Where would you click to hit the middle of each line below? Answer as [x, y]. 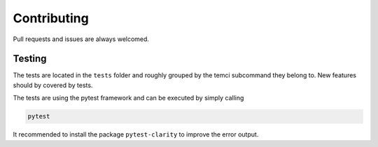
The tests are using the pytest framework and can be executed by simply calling [128, 98]
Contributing [51, 18]
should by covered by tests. [53, 85]
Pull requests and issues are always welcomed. [81, 39]
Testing [30, 59]
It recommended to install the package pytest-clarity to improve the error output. [136, 134]
